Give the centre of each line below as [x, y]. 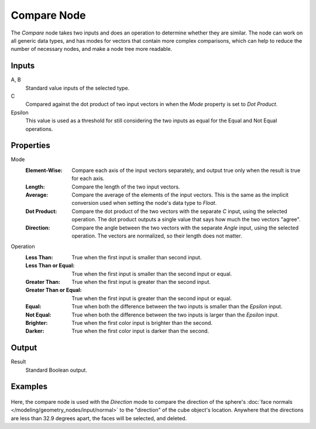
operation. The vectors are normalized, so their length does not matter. [157, 236]
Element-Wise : [44, 170]
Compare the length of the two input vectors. [126, 187]
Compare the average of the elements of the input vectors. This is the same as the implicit [180, 195]
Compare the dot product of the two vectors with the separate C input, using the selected [180, 211]
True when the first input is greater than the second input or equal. [152, 298]
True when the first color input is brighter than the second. [142, 322]
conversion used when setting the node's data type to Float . [144, 203]
